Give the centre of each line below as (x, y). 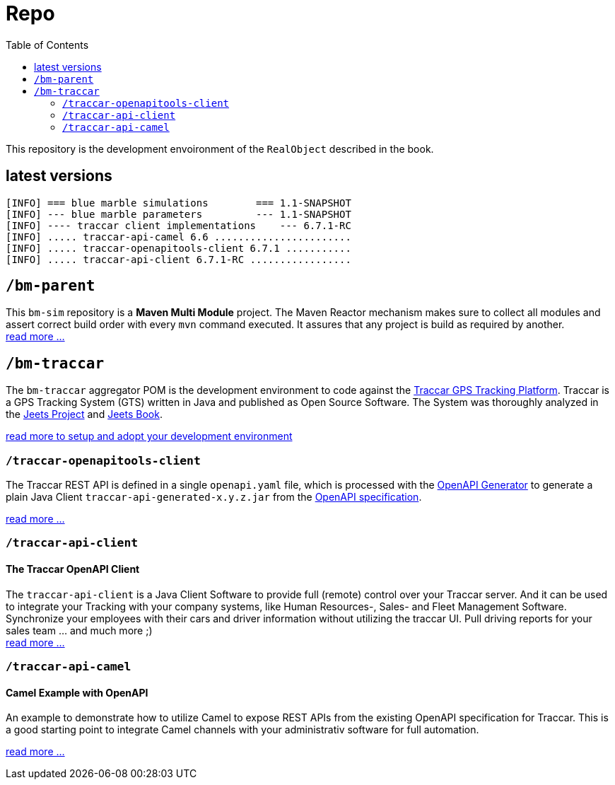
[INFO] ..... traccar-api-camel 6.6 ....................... (178, 237)
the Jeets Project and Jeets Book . (84, 414)
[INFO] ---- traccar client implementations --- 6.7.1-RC (178, 225)
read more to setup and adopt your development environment (149, 436)
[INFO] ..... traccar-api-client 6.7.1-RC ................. (178, 259)
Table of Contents (47, 45)
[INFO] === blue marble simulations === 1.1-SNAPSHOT (178, 203)
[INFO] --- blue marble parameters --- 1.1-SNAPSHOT (178, 214)
